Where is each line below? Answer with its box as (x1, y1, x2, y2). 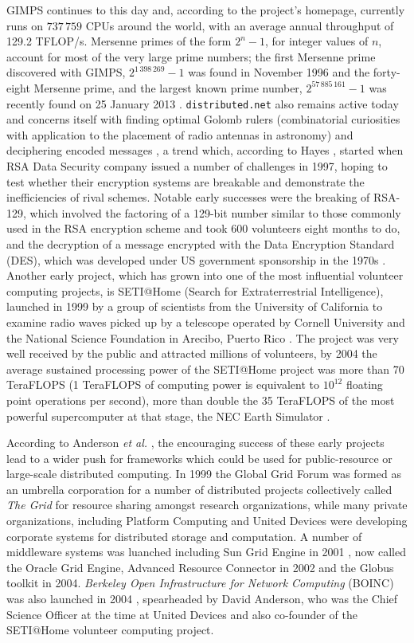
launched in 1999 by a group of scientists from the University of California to (6, 298, 383, 315)
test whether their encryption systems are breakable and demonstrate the (6, 173, 365, 190)
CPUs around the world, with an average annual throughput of (85, 17, 394, 33)
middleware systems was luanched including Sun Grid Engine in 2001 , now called (6, 543, 406, 560)
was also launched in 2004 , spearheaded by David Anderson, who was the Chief (6, 590, 398, 607)
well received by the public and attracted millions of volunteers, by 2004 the (6, 345, 377, 362)
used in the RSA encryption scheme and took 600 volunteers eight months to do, (6, 220, 400, 237)
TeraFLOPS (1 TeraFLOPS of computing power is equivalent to (6, 376, 319, 393)
